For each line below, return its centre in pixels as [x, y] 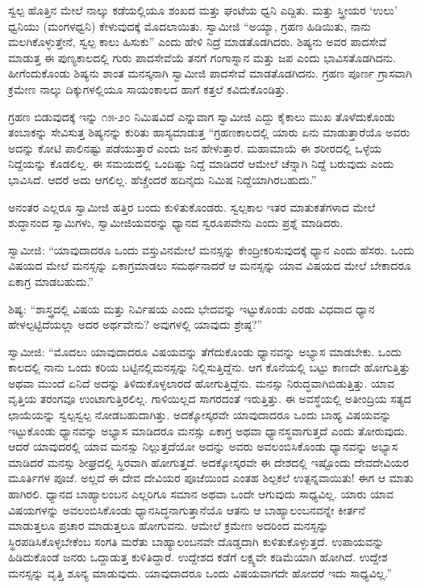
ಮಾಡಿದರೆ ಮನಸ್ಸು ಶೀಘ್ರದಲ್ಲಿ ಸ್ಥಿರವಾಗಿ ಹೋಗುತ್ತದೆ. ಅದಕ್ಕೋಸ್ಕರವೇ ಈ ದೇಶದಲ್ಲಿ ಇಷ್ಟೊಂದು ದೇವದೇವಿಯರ [208, 462]
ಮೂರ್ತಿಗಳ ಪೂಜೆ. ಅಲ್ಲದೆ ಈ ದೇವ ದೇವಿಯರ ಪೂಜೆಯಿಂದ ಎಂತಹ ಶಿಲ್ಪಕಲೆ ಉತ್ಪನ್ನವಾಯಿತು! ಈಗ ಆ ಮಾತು [211, 478]
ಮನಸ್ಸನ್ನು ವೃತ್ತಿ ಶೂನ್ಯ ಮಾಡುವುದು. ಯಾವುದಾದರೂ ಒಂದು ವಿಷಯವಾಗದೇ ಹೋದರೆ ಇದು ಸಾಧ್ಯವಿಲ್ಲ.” [200, 573]
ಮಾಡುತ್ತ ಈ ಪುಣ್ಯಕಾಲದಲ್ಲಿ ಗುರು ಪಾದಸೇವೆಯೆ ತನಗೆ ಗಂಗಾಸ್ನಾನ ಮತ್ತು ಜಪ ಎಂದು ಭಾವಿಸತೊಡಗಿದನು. [202, 57]
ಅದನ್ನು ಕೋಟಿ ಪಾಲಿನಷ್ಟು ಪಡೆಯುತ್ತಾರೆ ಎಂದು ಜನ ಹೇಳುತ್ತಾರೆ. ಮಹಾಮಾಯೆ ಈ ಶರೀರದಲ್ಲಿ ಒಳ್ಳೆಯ [195, 147]
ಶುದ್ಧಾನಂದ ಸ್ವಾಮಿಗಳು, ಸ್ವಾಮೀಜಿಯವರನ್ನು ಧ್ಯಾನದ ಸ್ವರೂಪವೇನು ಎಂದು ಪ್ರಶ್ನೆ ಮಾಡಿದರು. [176, 223]
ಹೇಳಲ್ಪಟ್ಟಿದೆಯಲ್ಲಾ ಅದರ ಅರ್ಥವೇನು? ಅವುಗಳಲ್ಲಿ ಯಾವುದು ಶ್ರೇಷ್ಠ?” [135, 324]
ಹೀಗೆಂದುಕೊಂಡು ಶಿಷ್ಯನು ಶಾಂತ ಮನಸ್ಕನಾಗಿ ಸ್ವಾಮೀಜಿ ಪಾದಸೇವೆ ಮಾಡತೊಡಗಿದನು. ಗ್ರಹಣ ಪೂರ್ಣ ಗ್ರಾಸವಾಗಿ [210, 73]
